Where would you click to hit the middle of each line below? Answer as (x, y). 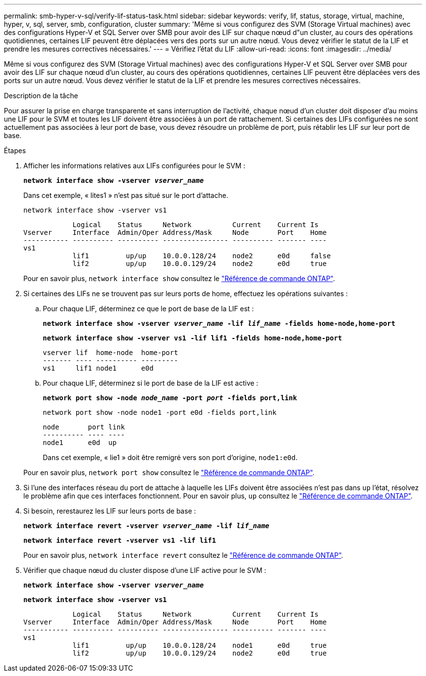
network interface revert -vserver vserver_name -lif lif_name (146, 526)
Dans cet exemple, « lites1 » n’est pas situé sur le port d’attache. (126, 195)
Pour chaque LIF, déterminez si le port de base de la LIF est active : (151, 383)
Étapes (15, 151)
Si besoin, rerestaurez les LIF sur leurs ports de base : (110, 511)
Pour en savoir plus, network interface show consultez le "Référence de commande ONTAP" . (179, 278)
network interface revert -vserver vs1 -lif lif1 (120, 540)
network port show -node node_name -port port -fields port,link (170, 398)
